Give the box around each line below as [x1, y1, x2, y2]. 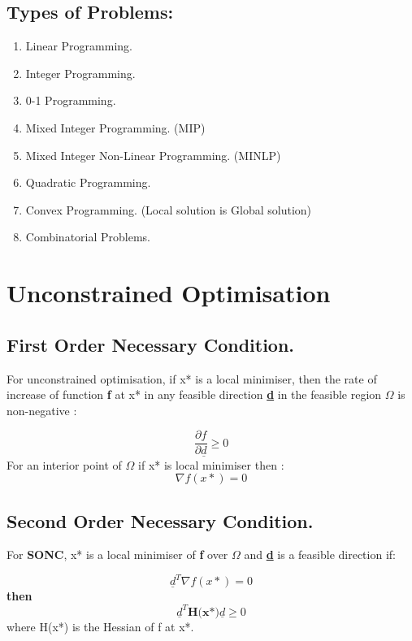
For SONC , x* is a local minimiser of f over [7, 546, 228, 563]
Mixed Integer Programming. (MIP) [25, 119, 206, 136]
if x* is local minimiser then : [138, 456, 284, 473]
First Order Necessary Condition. [7, 331, 295, 357]
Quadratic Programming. [25, 174, 151, 191]
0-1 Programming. [25, 92, 116, 109]
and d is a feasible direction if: [244, 546, 396, 563]
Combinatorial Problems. [25, 228, 150, 245]
